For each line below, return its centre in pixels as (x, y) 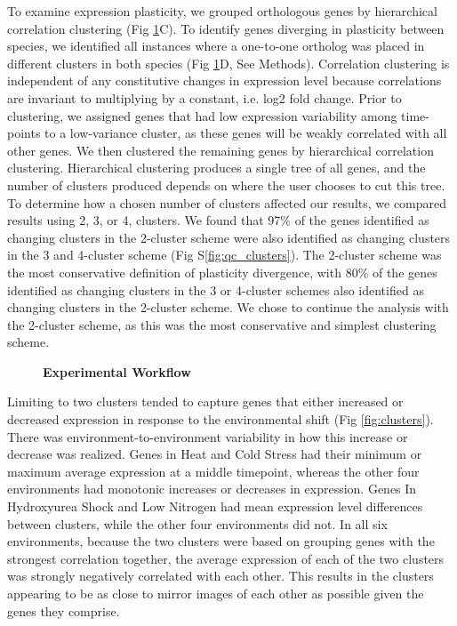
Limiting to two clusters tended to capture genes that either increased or (205, 401)
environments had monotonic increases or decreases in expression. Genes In (212, 489)
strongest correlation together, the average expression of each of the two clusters (226, 558)
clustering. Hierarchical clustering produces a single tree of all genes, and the (216, 168)
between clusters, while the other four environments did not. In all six (197, 523)
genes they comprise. (64, 610)
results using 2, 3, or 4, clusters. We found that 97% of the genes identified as (218, 220)
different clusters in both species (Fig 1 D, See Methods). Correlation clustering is (228, 63)
